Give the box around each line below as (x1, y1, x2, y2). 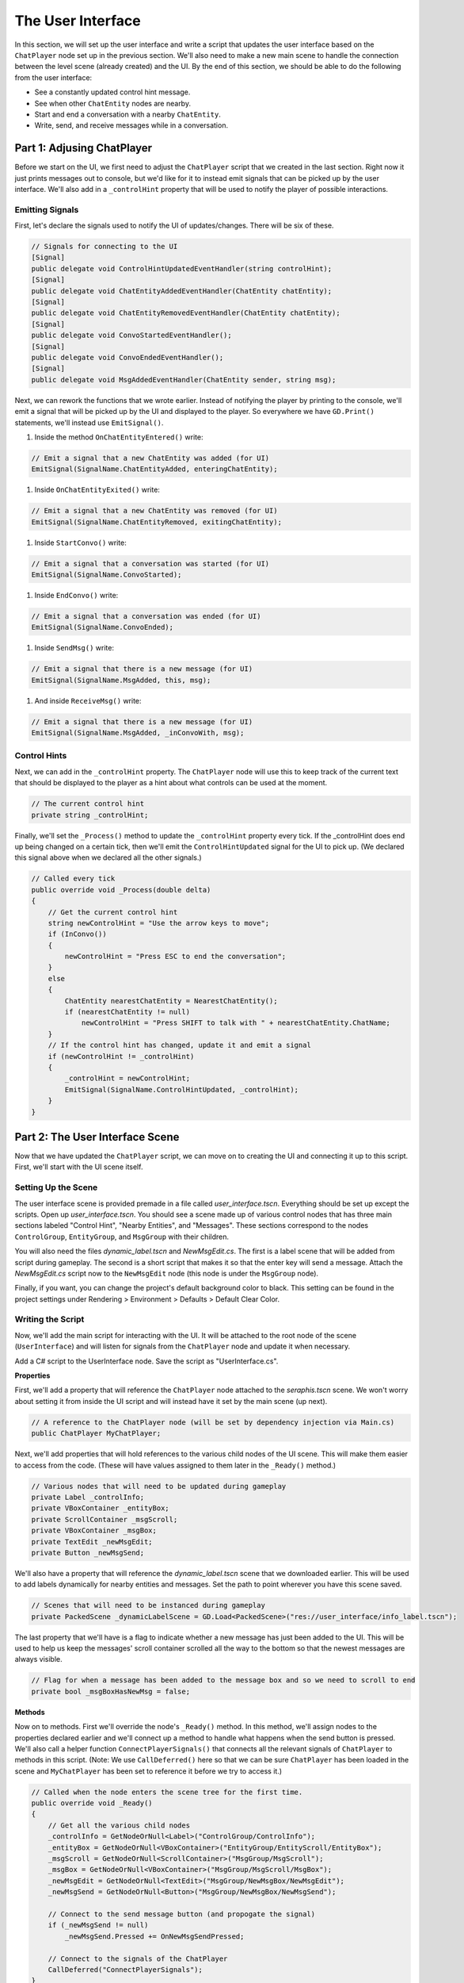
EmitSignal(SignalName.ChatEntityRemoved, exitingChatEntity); (31, 517, 283, 527)
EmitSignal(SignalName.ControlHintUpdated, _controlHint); (64, 1085, 299, 1094)
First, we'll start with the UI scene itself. (14, 1162, 143, 1172)
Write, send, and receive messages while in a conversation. (34, 121, 229, 130)
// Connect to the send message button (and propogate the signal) (48, 1910, 316, 1919)
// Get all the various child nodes (48, 1820, 190, 1830)
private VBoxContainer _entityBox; (31, 1504, 169, 1513)
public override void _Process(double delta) (31, 885, 211, 894)
